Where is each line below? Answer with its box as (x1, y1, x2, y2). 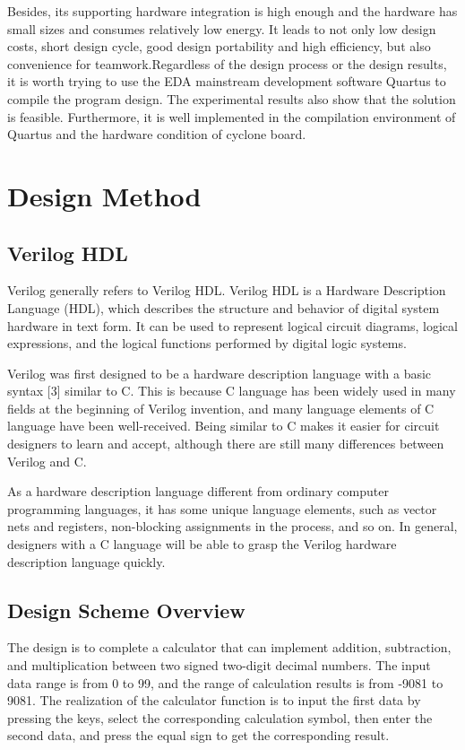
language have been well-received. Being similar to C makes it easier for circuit (7, 416, 440, 435)
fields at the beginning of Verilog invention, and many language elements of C (7, 398, 435, 417)
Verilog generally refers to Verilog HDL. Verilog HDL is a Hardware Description (7, 281, 446, 300)
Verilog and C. (7, 451, 87, 470)
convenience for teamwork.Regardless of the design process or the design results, (7, 54, 447, 73)
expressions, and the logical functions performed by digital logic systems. (7, 334, 407, 353)
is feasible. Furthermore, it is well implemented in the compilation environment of (7, 107, 456, 126)
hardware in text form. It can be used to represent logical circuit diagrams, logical (7, 316, 458, 335)
